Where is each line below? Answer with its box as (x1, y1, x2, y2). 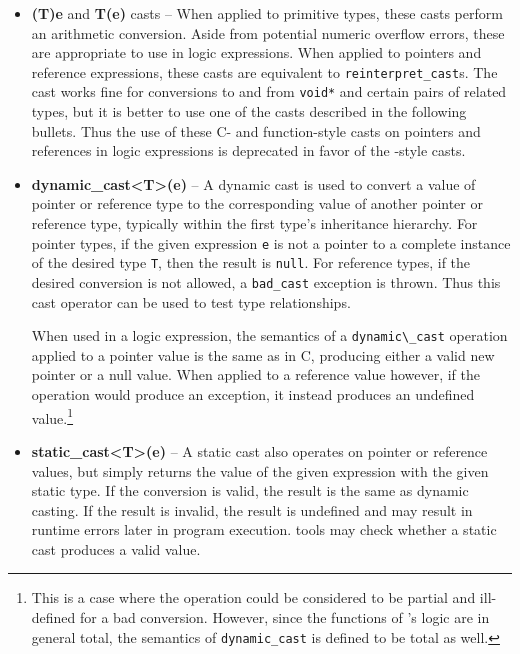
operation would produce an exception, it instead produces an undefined (31, 384, 475, 405)
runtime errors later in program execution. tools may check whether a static (31, 519, 497, 540)
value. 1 (31, 404, 74, 428)
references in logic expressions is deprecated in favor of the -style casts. (31, 140, 466, 161)
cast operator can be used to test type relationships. (31, 291, 351, 312)
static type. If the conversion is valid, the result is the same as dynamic (31, 480, 469, 501)
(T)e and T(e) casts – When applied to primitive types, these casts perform (31, 3, 503, 23)
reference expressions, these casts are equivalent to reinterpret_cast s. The (31, 61, 498, 82)
